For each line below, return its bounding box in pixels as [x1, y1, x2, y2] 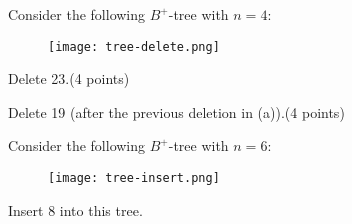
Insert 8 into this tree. [8, 199, 143, 220]
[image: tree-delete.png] [48, 39, 220, 54]
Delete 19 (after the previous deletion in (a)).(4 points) [8, 101, 345, 122]
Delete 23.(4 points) [8, 68, 130, 89]
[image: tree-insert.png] [48, 171, 220, 186]
